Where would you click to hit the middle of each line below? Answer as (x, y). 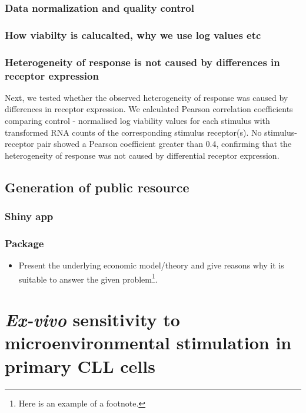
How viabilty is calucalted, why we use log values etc (133, 35)
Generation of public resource (97, 187)
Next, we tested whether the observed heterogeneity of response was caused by (147, 97)
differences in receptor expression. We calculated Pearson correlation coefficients (149, 109)
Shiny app (29, 216)
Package (24, 243)
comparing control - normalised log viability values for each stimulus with (137, 121)
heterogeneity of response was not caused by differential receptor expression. (142, 155)
